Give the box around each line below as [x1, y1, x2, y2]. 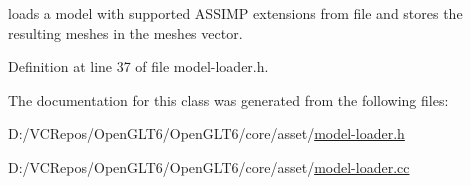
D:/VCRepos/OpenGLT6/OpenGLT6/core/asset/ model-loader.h [8, 123, 405, 144]
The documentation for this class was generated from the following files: [8, 89, 449, 110]
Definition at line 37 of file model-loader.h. [8, 56, 269, 77]
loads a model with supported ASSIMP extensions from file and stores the [8, 3, 463, 23]
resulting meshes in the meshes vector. [8, 22, 243, 43]
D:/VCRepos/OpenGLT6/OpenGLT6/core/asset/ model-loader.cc [8, 156, 410, 177]
